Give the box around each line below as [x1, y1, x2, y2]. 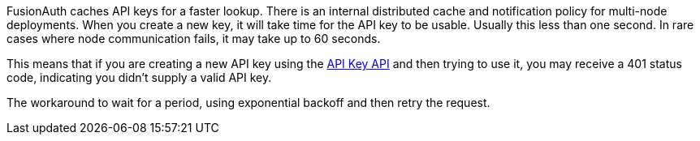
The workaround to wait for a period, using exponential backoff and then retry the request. [6, 96, 490, 109]
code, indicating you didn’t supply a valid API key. [6, 70, 272, 84]
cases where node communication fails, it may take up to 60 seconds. [6, 32, 381, 45]
